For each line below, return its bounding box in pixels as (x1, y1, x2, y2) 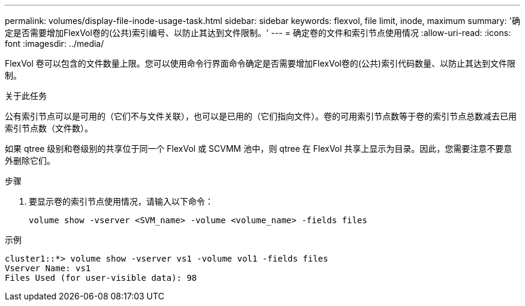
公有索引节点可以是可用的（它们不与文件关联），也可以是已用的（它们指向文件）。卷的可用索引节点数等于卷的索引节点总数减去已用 (5, 111, 517, 121)
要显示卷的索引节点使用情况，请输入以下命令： (29, 196, 213, 206)
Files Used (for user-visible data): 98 (5, 273, 197, 283)
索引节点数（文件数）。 (5, 123, 93, 133)
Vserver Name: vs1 (5, 263, 91, 273)
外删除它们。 (5, 155, 55, 166)
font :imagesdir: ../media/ (5, 38, 104, 49)
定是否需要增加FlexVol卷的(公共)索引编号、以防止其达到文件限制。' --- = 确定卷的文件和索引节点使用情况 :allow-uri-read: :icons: (5, 28, 511, 38)
